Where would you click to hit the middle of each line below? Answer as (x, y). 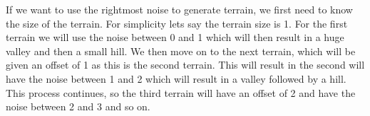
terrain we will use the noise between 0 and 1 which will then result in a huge (175, 37)
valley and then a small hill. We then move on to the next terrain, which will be (181, 51)
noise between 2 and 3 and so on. (78, 106)
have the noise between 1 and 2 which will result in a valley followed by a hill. (176, 78)
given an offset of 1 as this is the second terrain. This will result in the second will (185, 65)
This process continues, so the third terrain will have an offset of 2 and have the (181, 92)
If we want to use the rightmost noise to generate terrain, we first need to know (179, 9)
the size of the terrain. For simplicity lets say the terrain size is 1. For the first (177, 23)
